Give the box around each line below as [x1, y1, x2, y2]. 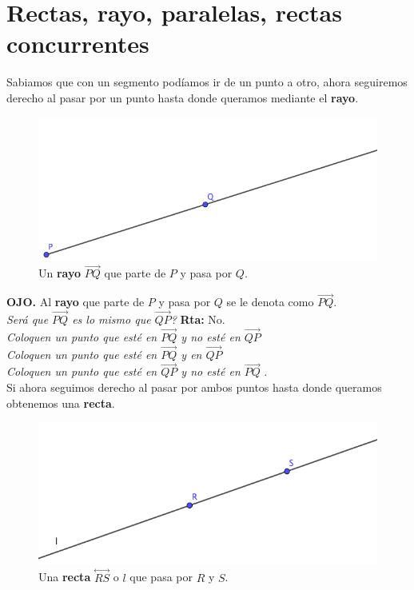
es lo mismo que [72, 310, 151, 327]
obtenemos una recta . [6, 394, 115, 411]
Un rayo [38, 265, 82, 281]
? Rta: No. [170, 310, 225, 327]
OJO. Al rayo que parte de [6, 293, 145, 310]
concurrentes [6, 27, 149, 60]
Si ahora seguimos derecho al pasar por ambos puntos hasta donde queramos [6, 379, 382, 396]
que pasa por [129, 568, 193, 585]
